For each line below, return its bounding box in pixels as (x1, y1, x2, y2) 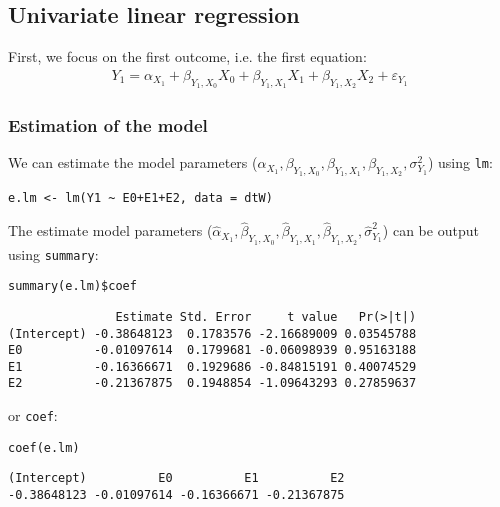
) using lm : (427, 152, 493, 173)
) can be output (382, 220, 479, 241)
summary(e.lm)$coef (8, 279, 137, 294)
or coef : (8, 405, 58, 426)
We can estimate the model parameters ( (8, 152, 258, 173)
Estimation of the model (8, 112, 208, 137)
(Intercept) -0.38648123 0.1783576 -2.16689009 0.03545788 (8, 326, 417, 341)
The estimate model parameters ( (8, 220, 213, 241)
